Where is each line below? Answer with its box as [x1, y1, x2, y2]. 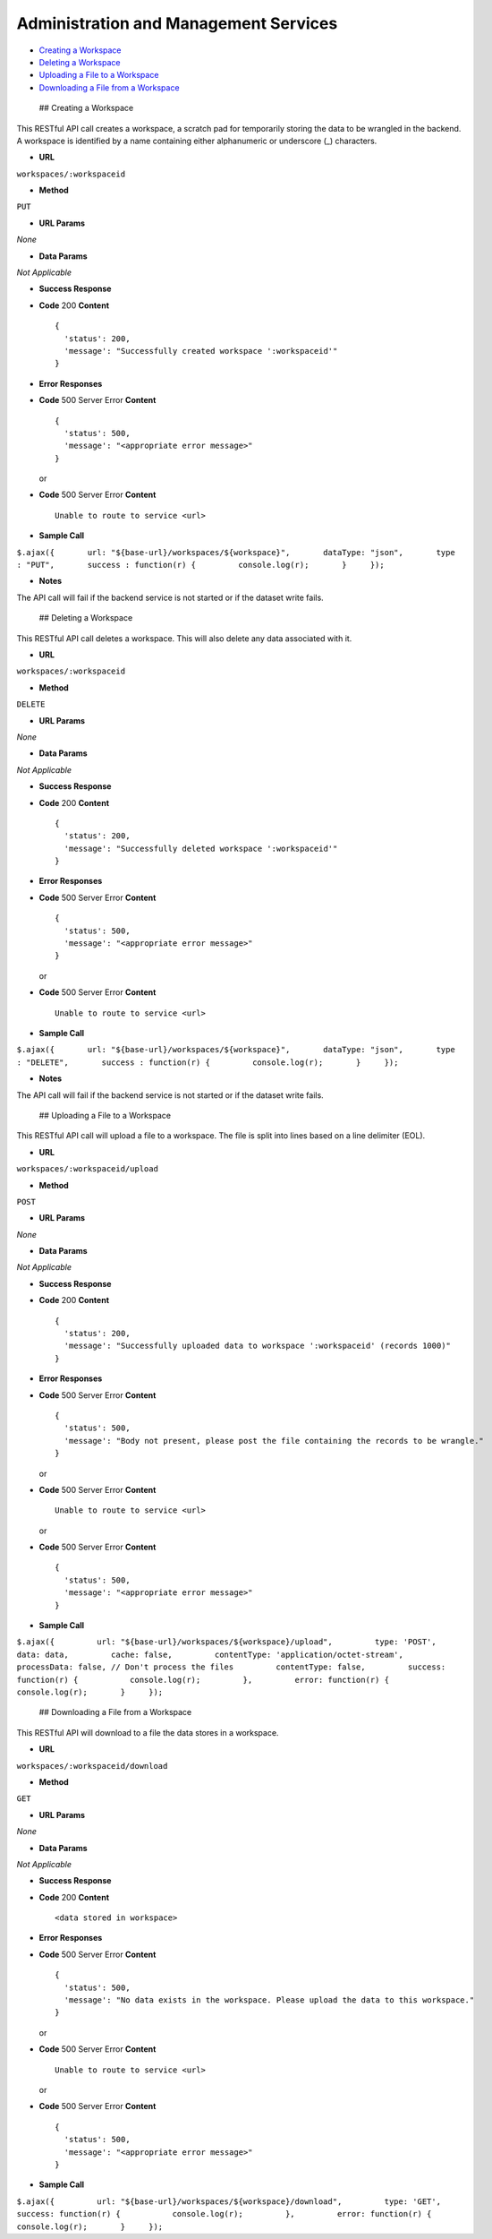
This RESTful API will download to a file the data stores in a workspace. [16, 1727, 279, 1737]
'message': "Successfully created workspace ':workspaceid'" [64, 346, 338, 356]
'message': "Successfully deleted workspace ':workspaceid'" [64, 843, 338, 854]
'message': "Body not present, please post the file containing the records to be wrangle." [64, 1436, 485, 1445]
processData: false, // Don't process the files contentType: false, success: [16, 1662, 446, 1672]
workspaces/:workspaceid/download [16, 1761, 168, 1771]
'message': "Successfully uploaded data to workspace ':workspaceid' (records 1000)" [64, 1341, 452, 1351]
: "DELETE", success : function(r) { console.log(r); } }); [16, 1057, 399, 1068]
